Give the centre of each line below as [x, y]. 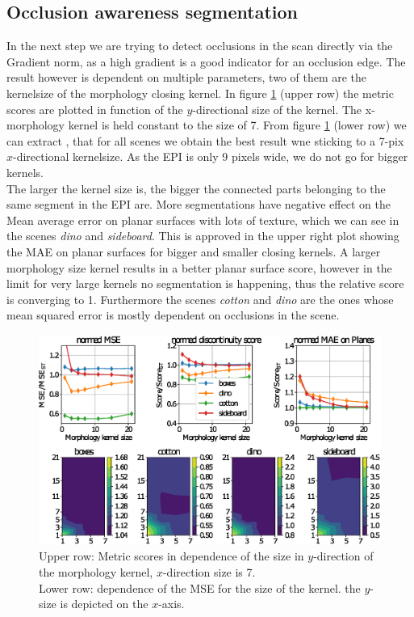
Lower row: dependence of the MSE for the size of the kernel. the [200, 587]
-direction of [343, 556]
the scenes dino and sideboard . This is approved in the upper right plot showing [203, 236]
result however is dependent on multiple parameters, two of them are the [187, 77]
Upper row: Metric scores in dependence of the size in [171, 556]
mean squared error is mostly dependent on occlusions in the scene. [173, 315]
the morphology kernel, [96, 571]
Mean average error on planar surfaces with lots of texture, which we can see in [203, 220]
